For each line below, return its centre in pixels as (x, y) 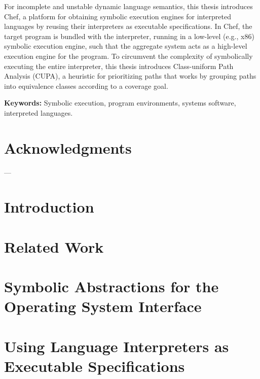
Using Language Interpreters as (117, 346)
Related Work (54, 246)
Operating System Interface (103, 306)
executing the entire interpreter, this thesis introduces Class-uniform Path (119, 66)
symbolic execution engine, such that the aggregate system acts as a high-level (126, 46)
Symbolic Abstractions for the (112, 286)
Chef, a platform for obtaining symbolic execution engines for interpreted (118, 16)
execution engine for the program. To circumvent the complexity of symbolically (128, 56)
